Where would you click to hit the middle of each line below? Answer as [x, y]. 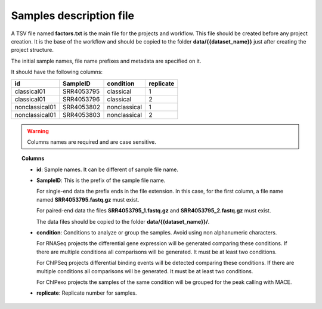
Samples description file [72, 16]
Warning [38, 131]
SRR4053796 [81, 99]
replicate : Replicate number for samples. [87, 293]
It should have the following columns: [57, 72]
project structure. [32, 50]
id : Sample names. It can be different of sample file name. [108, 169]
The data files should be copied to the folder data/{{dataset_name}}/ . [123, 221]
